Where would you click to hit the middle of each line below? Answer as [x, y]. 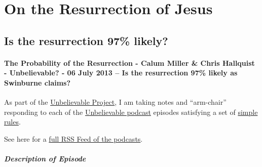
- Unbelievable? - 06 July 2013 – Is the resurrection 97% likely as [121, 73]
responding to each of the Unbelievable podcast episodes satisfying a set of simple [131, 112]
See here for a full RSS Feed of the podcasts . [73, 138]
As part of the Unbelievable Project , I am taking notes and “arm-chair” [115, 102]
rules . [12, 122]
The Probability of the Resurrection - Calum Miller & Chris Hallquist [129, 62]
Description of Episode [45, 159]
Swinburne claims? [38, 82]
